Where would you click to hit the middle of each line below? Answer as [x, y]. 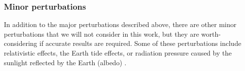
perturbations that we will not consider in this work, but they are [102, 34]
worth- [211, 34]
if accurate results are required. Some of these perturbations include [140, 43]
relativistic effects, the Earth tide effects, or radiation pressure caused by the [118, 53]
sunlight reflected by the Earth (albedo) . [65, 62]
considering [21, 43]
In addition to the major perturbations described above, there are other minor [120, 24]
